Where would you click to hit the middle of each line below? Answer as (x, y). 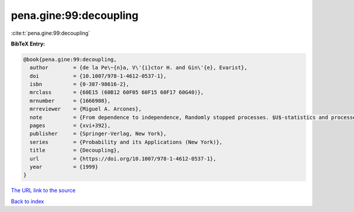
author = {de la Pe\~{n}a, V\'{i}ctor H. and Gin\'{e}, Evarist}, (139, 68)
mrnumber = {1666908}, (70, 101)
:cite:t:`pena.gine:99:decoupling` (51, 33)
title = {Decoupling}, (75, 150)
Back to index (27, 201)
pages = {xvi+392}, (70, 126)
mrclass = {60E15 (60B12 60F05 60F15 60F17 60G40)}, (117, 92)
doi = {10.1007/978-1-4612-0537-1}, (98, 76)
